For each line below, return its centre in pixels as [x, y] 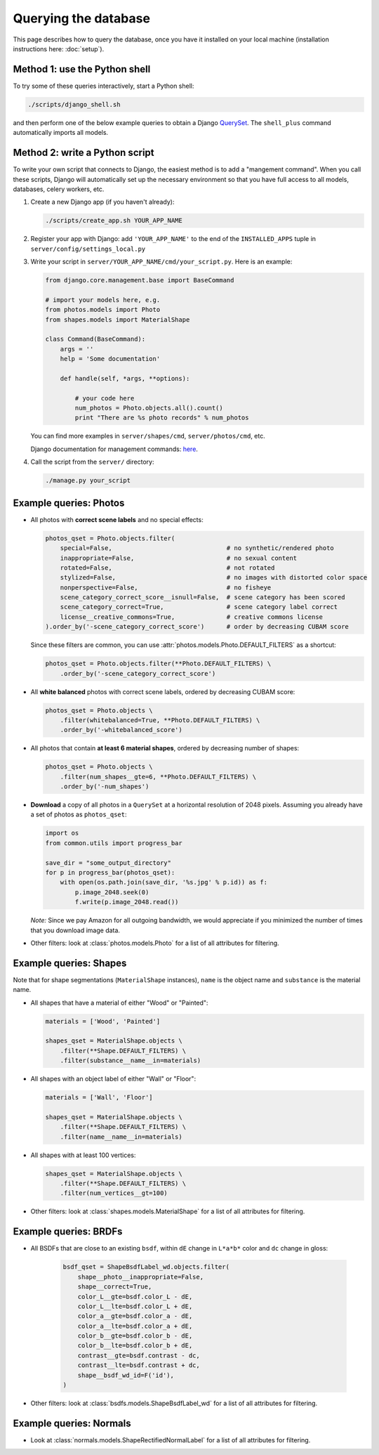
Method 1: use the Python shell [82, 69]
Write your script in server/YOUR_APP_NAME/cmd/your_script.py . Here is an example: [161, 262]
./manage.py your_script [88, 481]
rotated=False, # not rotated [167, 568]
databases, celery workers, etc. [59, 189]
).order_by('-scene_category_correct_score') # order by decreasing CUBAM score [197, 627]
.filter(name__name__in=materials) [121, 1137]
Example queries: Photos [69, 503]
